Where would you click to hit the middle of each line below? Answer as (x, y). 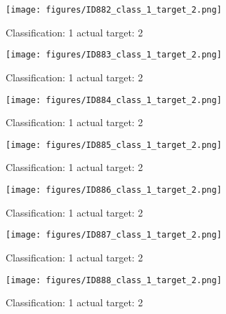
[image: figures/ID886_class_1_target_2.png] (114, 190)
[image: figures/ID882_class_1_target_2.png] (114, 10)
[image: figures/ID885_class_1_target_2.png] (114, 145)
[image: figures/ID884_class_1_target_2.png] (114, 100)
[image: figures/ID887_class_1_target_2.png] (114, 235)
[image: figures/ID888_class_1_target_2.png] (114, 280)
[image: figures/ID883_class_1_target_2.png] (114, 55)
